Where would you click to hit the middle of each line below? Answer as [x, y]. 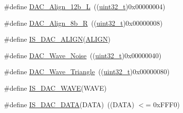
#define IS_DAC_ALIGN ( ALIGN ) [57, 39]
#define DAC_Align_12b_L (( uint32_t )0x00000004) [85, 6]
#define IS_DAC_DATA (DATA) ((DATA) [69, 104]
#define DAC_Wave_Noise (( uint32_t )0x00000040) [83, 55]
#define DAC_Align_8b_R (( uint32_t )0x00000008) [83, 23]
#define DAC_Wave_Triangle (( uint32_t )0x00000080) [87, 72]
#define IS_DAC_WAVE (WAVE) [55, 88]
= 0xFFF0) [163, 104]
